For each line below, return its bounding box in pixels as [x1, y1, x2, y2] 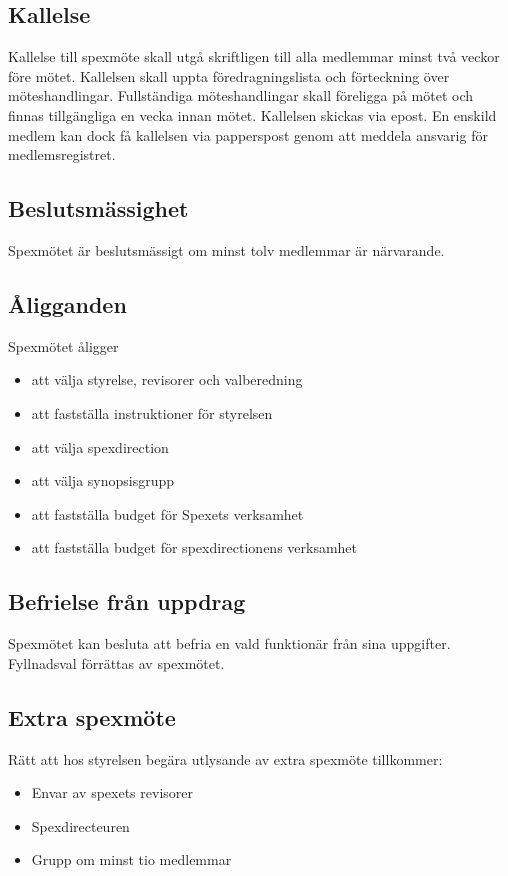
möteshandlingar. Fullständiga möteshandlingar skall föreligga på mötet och [8, 85, 474, 106]
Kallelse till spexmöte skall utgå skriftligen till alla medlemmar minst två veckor [8, 46, 500, 67]
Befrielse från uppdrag [8, 586, 246, 617]
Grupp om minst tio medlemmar [31, 849, 232, 870]
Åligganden [8, 288, 127, 319]
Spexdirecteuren [31, 815, 130, 836]
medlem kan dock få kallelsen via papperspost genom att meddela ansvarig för [8, 124, 488, 145]
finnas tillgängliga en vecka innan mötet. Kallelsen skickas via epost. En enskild [8, 104, 497, 125]
